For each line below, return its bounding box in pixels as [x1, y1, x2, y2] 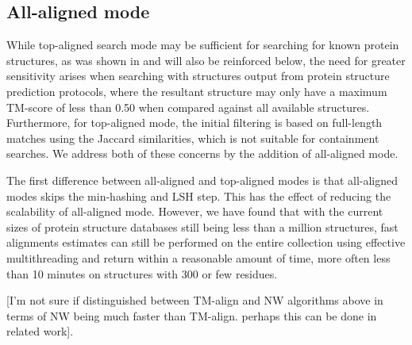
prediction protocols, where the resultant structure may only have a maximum [6, 82, 387, 99]
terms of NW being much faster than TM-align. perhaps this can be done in [6, 307, 377, 324]
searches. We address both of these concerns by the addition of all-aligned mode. [6, 145, 399, 162]
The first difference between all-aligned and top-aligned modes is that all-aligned [6, 171, 399, 188]
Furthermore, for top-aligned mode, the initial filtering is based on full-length [6, 114, 383, 131]
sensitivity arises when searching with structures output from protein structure [6, 67, 390, 84]
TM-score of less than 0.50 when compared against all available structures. [6, 98, 370, 115]
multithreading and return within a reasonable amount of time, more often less [6, 249, 391, 266]
